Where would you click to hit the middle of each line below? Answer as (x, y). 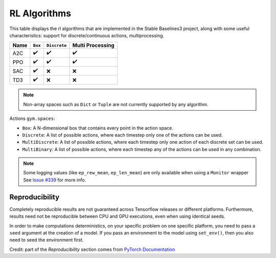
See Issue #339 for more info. (55, 180)
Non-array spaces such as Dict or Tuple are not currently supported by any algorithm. (116, 104)
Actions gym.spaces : (32, 119)
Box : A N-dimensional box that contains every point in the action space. (98, 128)
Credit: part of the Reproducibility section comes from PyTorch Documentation (92, 249)
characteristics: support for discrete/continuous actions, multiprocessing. (87, 35)
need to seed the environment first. (47, 240)
